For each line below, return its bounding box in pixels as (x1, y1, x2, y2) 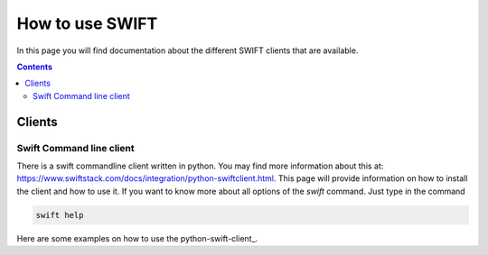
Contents (16, 61, 53, 72)
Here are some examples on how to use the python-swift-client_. (16, 232, 258, 243)
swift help (35, 210, 84, 220)
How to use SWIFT (16, 14, 158, 33)
